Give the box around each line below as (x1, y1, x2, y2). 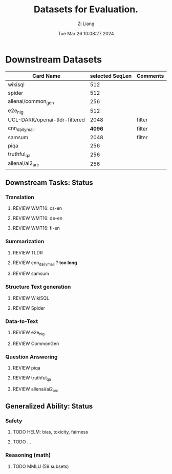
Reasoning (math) (5, 451, 51, 459)
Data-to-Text (5, 317, 38, 325)
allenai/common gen (8, 97, 54, 105)
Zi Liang (77, 20, 95, 27)
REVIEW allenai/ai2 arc (12, 385, 59, 393)
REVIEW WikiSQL (12, 295, 50, 301)
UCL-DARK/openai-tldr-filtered (8, 116, 85, 123)
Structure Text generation (5, 283, 71, 290)
